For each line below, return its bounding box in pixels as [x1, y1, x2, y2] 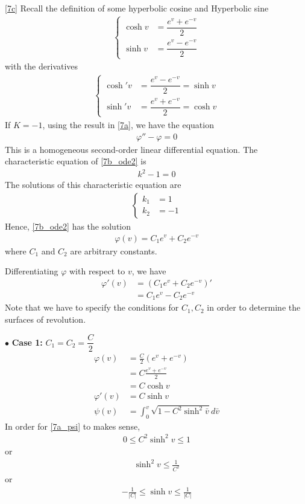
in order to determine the [207, 301, 301, 314]
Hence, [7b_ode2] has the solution [5, 219, 131, 232]
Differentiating [5, 265, 58, 277]
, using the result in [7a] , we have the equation [42, 118, 214, 131]
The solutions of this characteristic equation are [5, 178, 181, 191]
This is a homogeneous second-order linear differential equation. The [5, 143, 258, 155]
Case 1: [11, 335, 43, 348]
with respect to [69, 265, 125, 277]
